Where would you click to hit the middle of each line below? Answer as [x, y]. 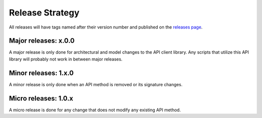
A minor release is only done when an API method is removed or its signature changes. [96, 84]
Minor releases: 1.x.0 [41, 73]
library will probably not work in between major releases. [66, 59]
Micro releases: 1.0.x [41, 98]
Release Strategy [44, 13]
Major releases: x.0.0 [42, 41]
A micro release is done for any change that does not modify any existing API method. [95, 110]
